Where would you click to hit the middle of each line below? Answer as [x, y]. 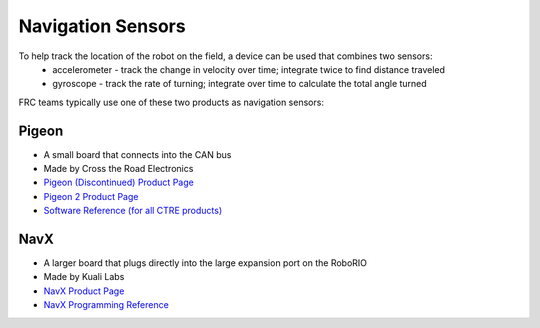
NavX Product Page [84, 291]
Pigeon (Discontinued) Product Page [118, 182]
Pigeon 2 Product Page [91, 196]
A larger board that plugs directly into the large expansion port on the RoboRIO [205, 263]
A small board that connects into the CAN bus [137, 154]
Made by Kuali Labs [84, 277]
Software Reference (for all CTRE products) [133, 211]
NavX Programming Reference [106, 305]
